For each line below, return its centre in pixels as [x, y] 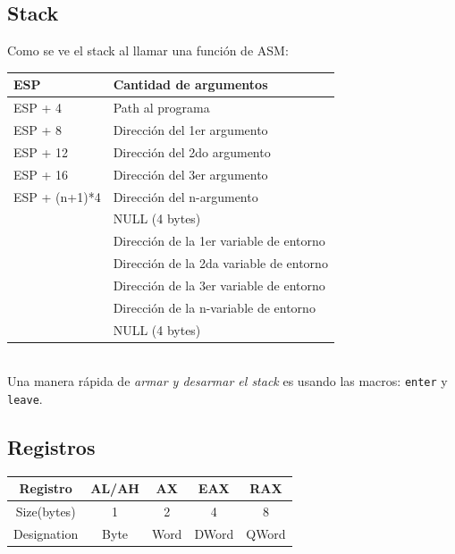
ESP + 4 [38, 108]
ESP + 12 [41, 151]
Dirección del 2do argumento [192, 151]
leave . [25, 398]
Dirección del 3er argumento [190, 174]
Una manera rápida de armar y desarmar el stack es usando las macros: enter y [227, 381]
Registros [51, 446]
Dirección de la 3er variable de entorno [219, 285]
